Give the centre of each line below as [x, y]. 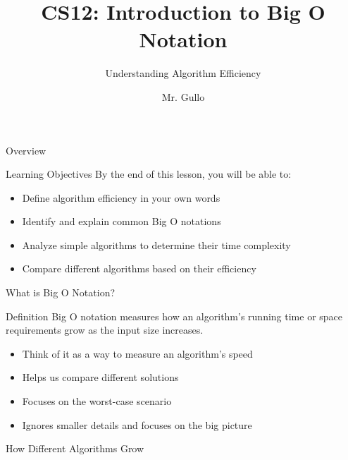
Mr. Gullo [183, 96]
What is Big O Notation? [61, 292]
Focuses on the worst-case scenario [97, 401]
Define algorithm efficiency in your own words [121, 197]
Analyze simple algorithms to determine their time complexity [156, 244]
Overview [26, 150]
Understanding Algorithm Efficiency [183, 73]
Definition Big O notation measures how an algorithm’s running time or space [174, 316]
